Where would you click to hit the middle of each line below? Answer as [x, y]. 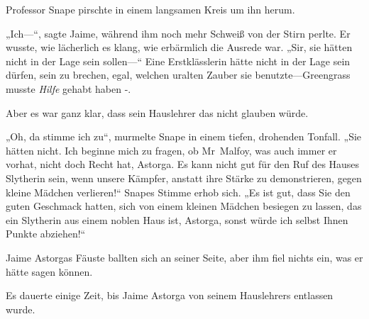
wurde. [21, 309]
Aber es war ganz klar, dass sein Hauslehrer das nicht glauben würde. [157, 112]
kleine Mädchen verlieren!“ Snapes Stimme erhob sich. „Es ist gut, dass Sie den [178, 192]
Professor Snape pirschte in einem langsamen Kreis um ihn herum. [150, 9]
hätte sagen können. [49, 271]
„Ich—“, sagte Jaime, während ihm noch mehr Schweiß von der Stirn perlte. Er [178, 33]
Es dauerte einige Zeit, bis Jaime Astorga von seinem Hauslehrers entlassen [170, 295]
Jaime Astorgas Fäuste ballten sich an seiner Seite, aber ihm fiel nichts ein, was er [184, 257]
